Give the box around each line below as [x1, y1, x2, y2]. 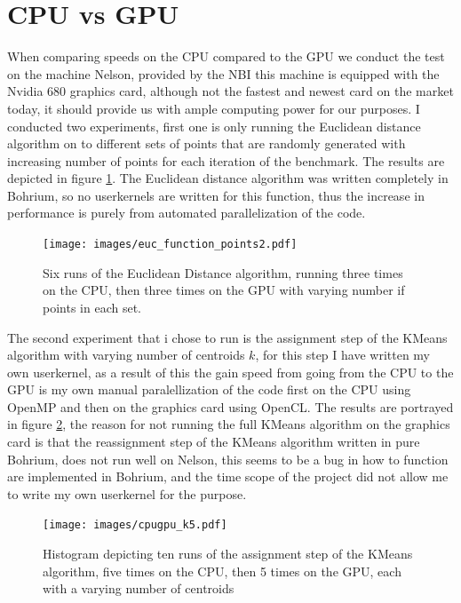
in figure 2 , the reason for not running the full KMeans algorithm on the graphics [7, 415, 450, 433]
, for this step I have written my [255, 345, 430, 364]
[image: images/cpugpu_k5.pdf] [43, 519, 227, 532]
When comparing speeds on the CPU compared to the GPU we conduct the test [7, 47, 445, 66]
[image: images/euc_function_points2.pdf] [43, 238, 298, 251]
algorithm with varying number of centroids [7, 345, 245, 364]
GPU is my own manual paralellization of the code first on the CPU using [7, 380, 411, 399]
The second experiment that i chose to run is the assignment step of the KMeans [7, 328, 448, 346]
